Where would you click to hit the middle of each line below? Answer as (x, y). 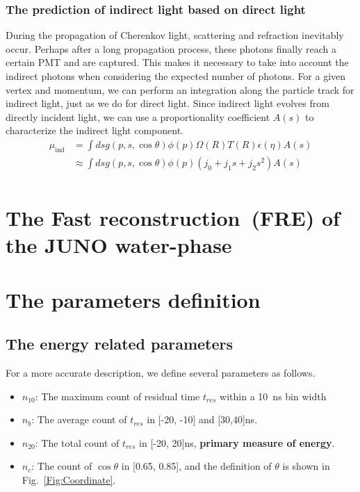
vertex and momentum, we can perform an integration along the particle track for (180, 89)
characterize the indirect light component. (95, 130)
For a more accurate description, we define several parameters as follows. (161, 372)
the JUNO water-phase (119, 245)
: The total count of (77, 442)
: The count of (62, 466)
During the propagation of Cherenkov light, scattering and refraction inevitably (175, 35)
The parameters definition (133, 299)
